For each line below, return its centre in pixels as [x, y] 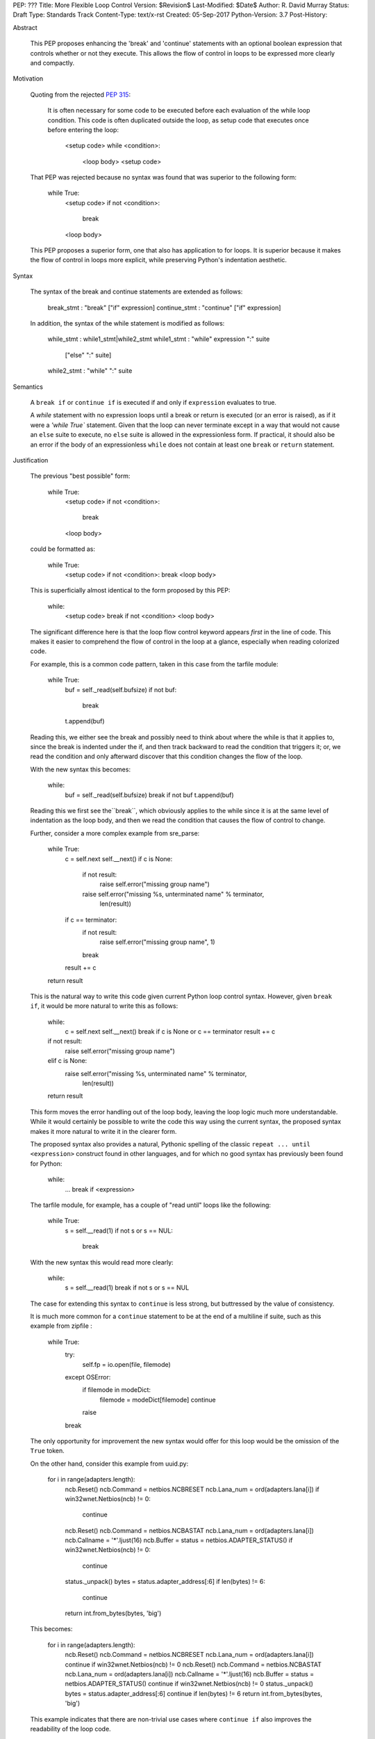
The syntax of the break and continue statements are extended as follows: [136, 291]
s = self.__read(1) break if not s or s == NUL [127, 1288]
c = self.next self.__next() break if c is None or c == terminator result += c [170, 1032]
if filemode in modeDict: [117, 1390]
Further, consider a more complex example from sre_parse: [115, 833]
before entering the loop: [83, 129]
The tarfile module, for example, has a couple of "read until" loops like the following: [150, 1205]
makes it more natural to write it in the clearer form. [103, 1131]
